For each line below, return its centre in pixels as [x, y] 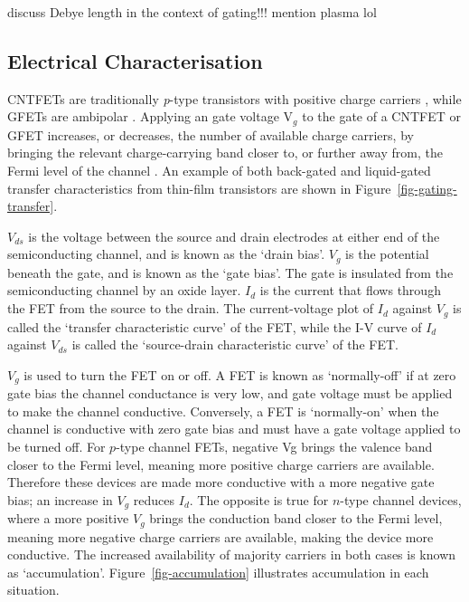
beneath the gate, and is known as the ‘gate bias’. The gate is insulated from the [230, 272]
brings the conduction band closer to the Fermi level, [296, 518]
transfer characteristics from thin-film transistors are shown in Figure [199, 188]
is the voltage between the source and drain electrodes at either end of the [234, 236]
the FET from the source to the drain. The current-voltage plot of [191, 308]
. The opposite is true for [259, 499]
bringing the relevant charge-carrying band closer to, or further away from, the [225, 153]
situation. [33, 590]
